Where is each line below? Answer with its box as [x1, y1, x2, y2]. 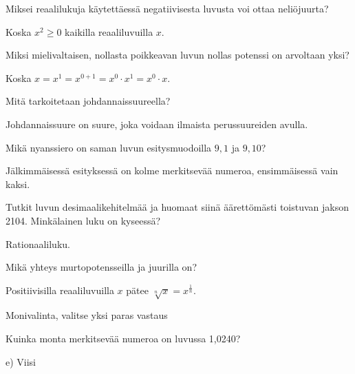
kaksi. [6, 176, 30, 191]
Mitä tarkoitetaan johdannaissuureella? [6, 94, 171, 108]
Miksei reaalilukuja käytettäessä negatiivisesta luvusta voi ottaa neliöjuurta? [6, 1, 329, 15]
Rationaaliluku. [6, 236, 70, 251]
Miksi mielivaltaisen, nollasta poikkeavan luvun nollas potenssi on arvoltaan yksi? [6, 48, 349, 62]
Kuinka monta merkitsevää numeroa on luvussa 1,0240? [6, 331, 241, 346]
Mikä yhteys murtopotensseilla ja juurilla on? [6, 260, 197, 274]
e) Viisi [6, 354, 36, 368]
